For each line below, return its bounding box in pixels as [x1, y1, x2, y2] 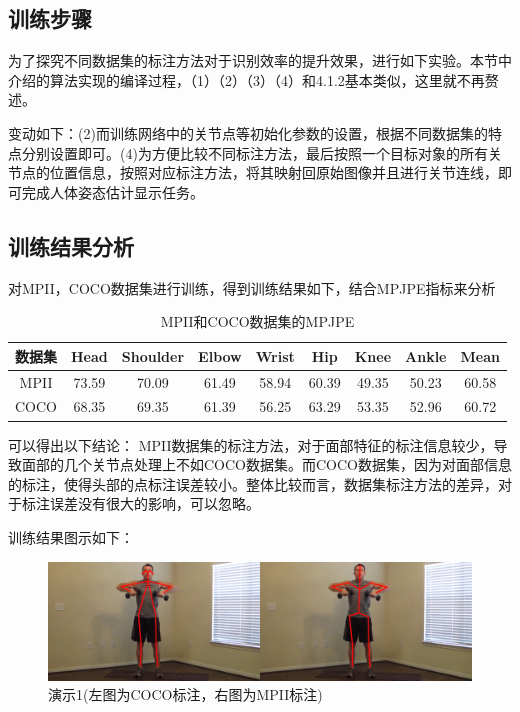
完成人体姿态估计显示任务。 [21, 181, 204, 202]
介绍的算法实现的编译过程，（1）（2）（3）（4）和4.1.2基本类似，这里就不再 [8, 69, 485, 90]
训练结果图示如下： [8, 526, 134, 547]
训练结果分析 [8, 230, 134, 261]
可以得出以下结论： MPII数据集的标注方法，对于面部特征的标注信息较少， [8, 434, 494, 455]
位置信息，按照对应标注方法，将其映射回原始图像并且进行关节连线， [49, 162, 498, 183]
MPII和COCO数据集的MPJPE [160, 311, 355, 332]
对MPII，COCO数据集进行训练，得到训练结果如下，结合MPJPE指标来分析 [8, 277, 496, 298]
